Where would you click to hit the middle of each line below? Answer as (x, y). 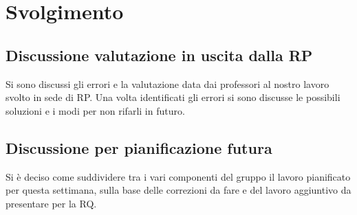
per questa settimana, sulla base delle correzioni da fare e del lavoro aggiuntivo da (178, 190)
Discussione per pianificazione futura (139, 147)
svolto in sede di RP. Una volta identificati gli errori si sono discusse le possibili (173, 97)
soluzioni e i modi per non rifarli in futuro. (95, 110)
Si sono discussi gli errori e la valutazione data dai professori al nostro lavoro (167, 83)
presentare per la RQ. (51, 203)
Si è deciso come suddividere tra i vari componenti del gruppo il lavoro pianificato (178, 176)
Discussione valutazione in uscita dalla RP (159, 55)
